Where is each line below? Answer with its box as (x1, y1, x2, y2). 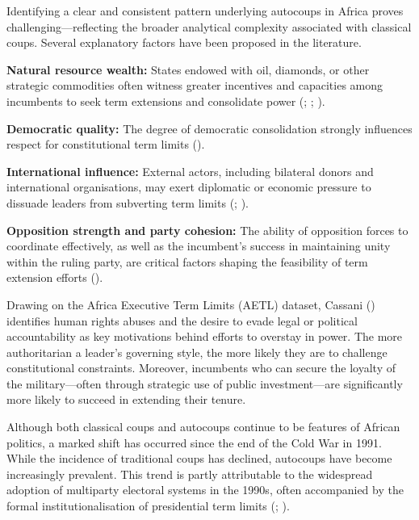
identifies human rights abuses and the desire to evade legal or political (6, 312, 358, 329)
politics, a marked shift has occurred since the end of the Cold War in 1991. (6, 434, 382, 451)
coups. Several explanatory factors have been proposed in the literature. (6, 34, 362, 51)
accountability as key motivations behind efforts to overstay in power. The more (6, 328, 403, 345)
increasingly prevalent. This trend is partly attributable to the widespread (6, 465, 373, 482)
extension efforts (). (6, 269, 103, 286)
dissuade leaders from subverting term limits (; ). (6, 194, 249, 211)
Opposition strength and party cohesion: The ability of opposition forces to (6, 221, 409, 238)
